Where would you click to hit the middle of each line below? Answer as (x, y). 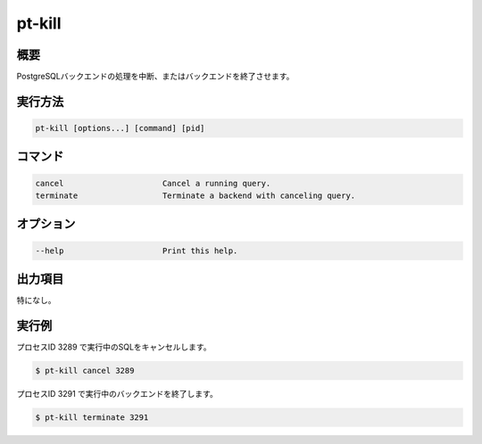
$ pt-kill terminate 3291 (92, 418)
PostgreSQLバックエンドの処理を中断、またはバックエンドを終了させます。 (155, 77)
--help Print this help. (137, 251)
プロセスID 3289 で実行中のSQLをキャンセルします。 (114, 347)
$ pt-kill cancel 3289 (85, 371)
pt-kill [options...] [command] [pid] (120, 128)
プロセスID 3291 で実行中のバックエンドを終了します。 (117, 394)
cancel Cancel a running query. (153, 183)
